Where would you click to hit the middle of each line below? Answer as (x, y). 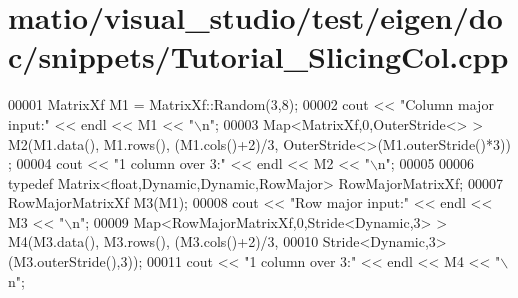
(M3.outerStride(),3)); (75, 261)
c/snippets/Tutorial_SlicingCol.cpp (258, 56)
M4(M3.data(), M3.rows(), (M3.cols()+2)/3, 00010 (163, 241)
